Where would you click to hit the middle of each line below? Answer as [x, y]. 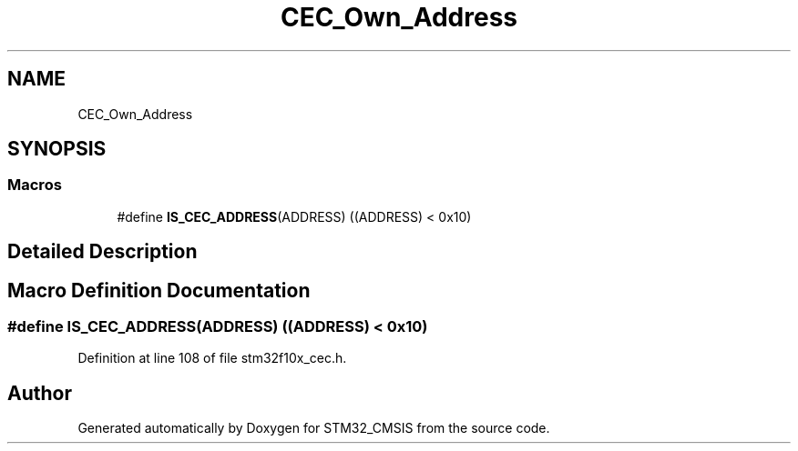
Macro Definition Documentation [159, 290]
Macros [35, 185]
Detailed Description [102, 252]
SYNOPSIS [57, 149]
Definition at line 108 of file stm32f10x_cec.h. [212, 358]
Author [40, 393]
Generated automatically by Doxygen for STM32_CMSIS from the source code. [314, 428]
